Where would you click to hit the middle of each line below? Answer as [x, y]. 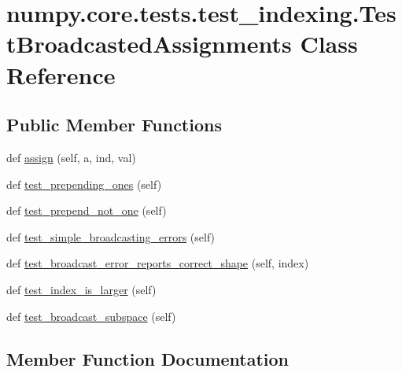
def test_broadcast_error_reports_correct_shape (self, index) [158, 263]
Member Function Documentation [148, 358]
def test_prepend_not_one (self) [87, 210]
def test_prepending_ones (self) [84, 184]
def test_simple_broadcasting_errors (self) [111, 236]
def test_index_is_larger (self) [81, 289]
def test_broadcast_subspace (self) [91, 316]
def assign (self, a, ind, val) [71, 157]
